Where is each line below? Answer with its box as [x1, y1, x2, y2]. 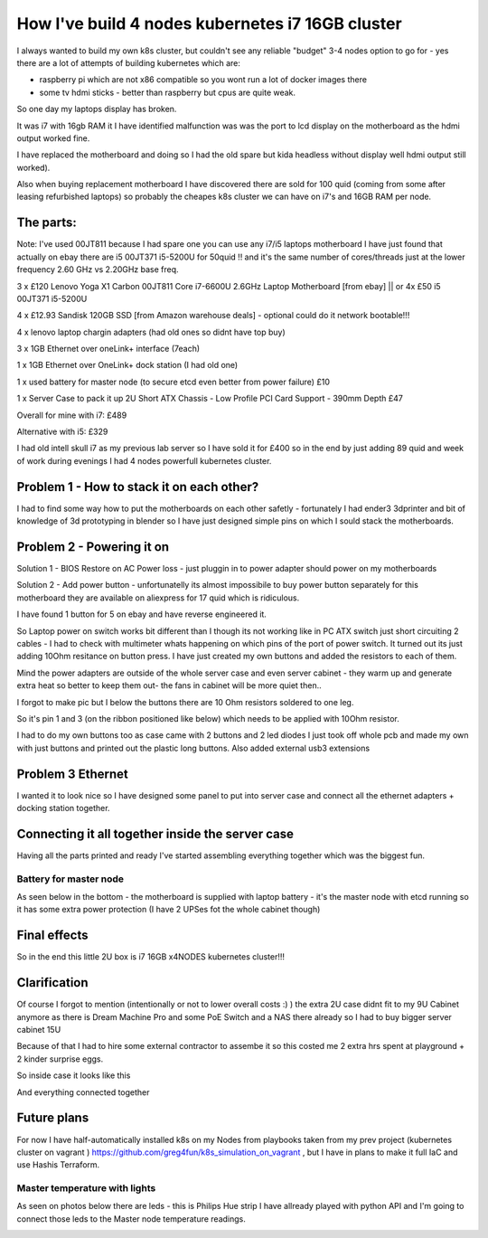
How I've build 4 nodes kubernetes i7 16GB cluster [16, 14, 402, 33]
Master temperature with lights [16, 1182, 156, 1195]
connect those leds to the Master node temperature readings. [16, 1213, 246, 1224]
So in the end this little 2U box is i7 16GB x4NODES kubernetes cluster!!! [16, 951, 285, 962]
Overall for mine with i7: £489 [16, 410, 127, 421]
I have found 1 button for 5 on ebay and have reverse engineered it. [16, 609, 267, 619]
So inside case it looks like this [16, 1070, 131, 1081]
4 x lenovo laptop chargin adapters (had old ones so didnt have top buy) [16, 326, 286, 337]
